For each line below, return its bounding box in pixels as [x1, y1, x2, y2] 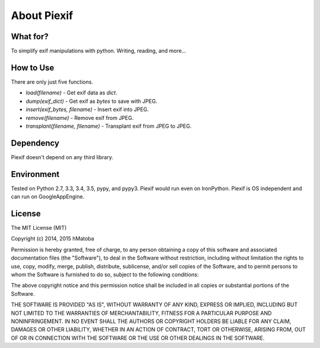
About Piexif [11, 9, 73, 22]
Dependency [11, 138, 59, 148]
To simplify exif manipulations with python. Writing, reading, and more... [11, 48, 187, 55]
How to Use [11, 62, 55, 72]
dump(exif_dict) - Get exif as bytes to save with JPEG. [25, 97, 158, 105]
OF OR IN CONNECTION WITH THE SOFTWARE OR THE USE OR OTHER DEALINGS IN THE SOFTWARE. [11, 334, 265, 341]
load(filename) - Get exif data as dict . [25, 89, 118, 96]
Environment [11, 169, 60, 179]
